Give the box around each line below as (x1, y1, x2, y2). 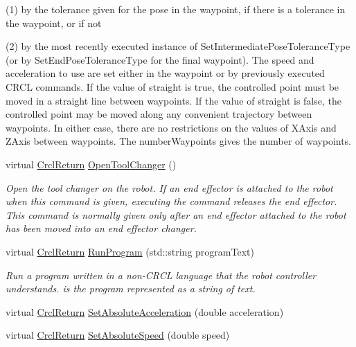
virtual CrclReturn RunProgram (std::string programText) (6, 244, 254, 258)
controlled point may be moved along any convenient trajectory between (6, 107, 312, 121)
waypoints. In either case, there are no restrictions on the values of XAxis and (6, 120, 337, 134)
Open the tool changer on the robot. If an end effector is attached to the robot (6, 180, 333, 195)
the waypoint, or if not (6, 15, 102, 30)
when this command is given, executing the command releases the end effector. (6, 194, 337, 208)
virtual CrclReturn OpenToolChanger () (6, 157, 177, 171)
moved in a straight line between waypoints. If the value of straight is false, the (6, 93, 341, 107)
